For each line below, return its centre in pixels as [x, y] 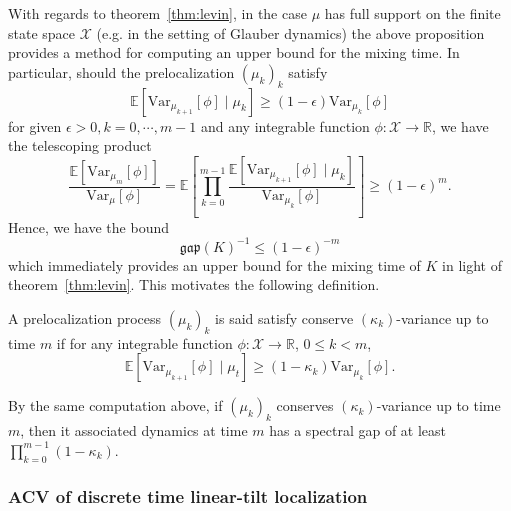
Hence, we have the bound [88, 226]
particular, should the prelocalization [121, 71]
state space [42, 32]
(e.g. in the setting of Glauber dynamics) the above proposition [290, 32]
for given [35, 125]
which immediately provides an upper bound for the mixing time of [214, 264]
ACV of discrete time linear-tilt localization [188, 496]
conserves [305, 405]
